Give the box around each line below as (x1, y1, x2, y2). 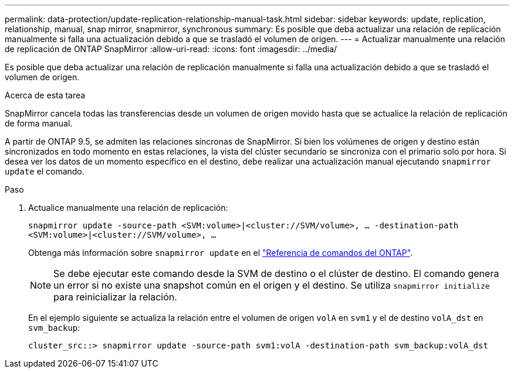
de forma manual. (5, 118, 73, 128)
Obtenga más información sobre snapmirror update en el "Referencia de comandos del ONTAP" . (28, 248, 413, 258)
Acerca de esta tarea (5, 90, 86, 100)
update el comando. (5, 166, 84, 176)
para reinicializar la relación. (53, 291, 177, 303)
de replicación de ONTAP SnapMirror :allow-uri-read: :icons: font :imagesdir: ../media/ (5, 44, 337, 54)
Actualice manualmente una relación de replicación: (28, 203, 228, 213)
